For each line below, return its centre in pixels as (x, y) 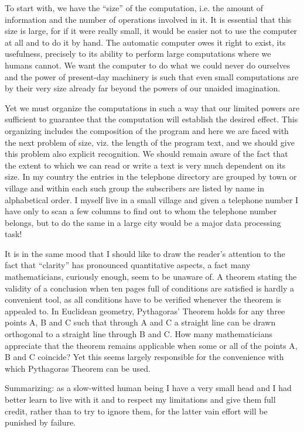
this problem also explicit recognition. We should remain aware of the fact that (146, 154)
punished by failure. (40, 422)
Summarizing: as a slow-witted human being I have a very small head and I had (148, 388)
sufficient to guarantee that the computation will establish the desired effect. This (151, 119)
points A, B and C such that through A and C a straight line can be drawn (140, 322)
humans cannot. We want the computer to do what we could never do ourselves (148, 65)
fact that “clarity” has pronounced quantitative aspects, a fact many (128, 265)
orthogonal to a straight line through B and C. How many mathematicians (139, 334)
